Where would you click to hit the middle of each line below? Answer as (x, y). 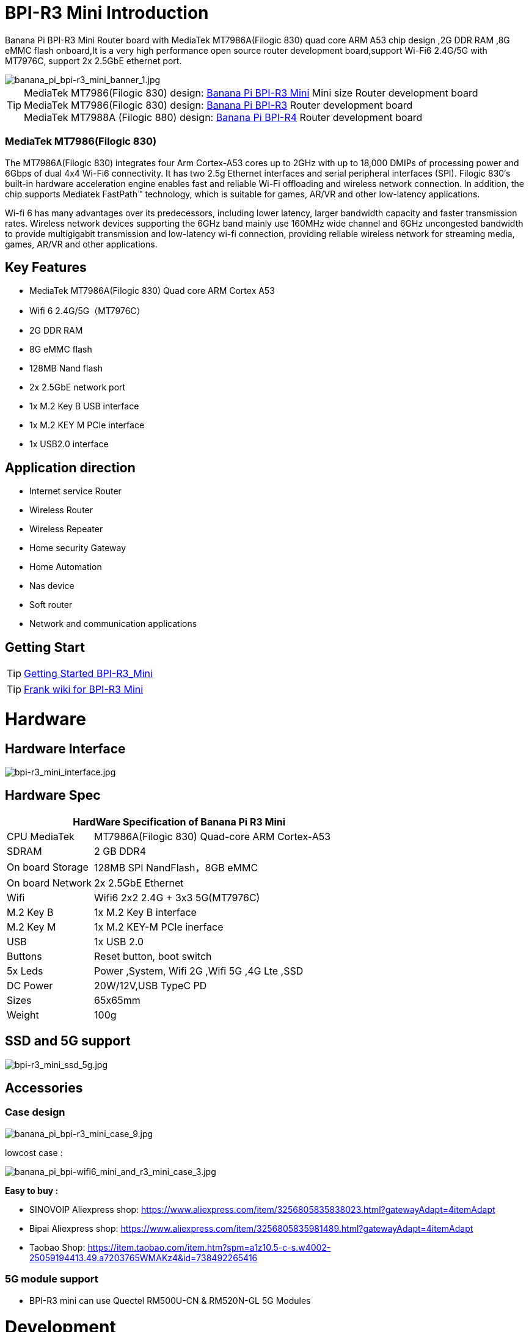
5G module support (52, 1279)
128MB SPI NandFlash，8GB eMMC (176, 867)
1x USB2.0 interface (69, 444)
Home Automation (66, 567)
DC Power (30, 985)
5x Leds (25, 971)
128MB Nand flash (66, 368)
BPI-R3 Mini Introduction (107, 13)
